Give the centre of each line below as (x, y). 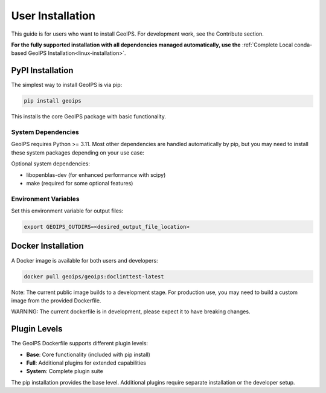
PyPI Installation (42, 70)
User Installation (53, 16)
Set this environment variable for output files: (67, 211)
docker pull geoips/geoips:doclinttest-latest (94, 276)
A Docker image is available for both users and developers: (85, 260)
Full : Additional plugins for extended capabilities (86, 363)
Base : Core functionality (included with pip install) (88, 354)
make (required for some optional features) (80, 183)
